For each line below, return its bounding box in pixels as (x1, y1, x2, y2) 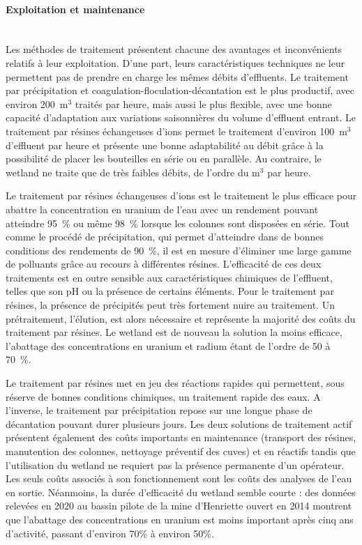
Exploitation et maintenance (6, 1, 145, 16)
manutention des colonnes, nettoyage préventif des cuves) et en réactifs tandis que (6, 444, 356, 459)
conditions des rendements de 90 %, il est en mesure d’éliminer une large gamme (6, 243, 352, 257)
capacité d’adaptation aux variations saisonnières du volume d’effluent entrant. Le (6, 110, 356, 125)
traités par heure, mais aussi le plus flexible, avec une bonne (75, 96, 332, 111)
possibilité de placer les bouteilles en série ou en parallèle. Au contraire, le (6, 151, 322, 166)
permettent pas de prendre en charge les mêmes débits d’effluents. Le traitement (6, 69, 349, 84)
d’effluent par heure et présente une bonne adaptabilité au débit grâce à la (6, 137, 324, 152)
